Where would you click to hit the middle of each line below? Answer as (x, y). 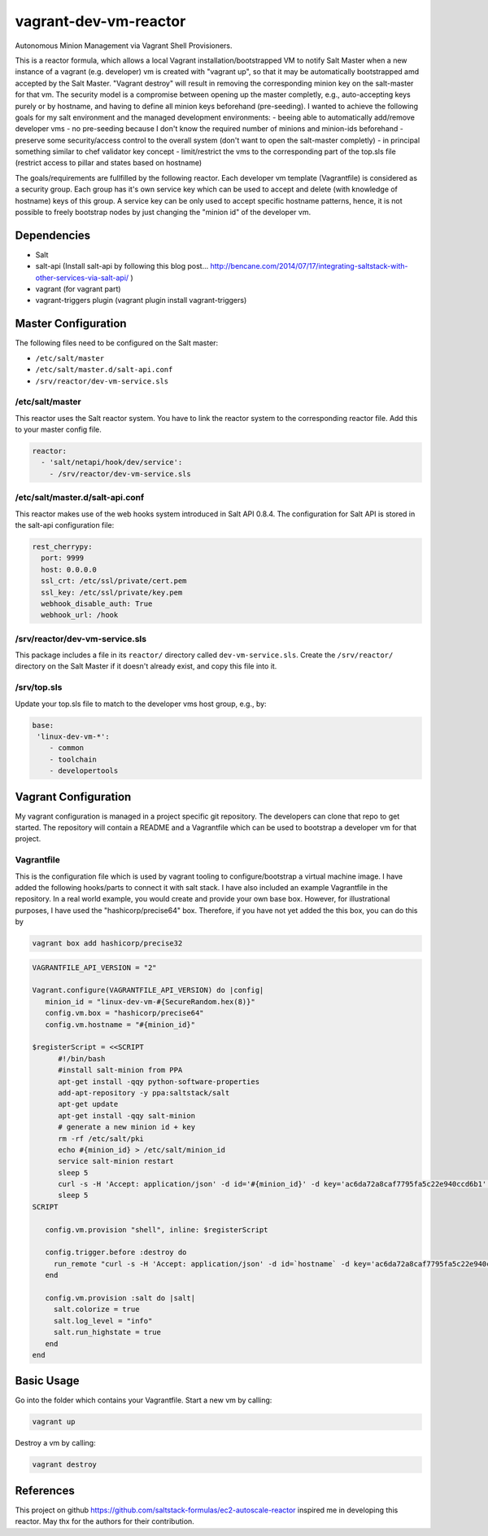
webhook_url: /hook (80, 615)
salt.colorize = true (96, 1310)
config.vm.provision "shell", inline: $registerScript (157, 1229)
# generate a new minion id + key (126, 1127)
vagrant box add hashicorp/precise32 (107, 944)
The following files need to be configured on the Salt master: (117, 343)
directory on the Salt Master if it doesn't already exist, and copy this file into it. (146, 666)
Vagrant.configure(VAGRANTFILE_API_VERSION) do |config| (148, 990)
